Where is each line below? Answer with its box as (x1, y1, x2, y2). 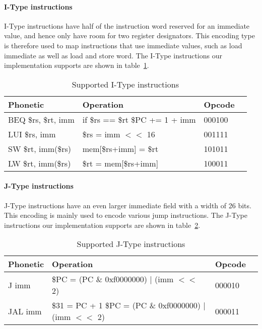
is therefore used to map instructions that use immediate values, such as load (4, 40, 242, 50)
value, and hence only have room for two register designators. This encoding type (4, 30, 255, 41)
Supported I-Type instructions (72, 78, 179, 90)
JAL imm (8, 305, 42, 317)
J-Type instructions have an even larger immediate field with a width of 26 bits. (4, 200, 251, 210)
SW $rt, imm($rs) (8, 142, 72, 154)
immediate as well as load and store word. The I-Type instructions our (4, 50, 222, 60)
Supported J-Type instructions (77, 238, 185, 250)
